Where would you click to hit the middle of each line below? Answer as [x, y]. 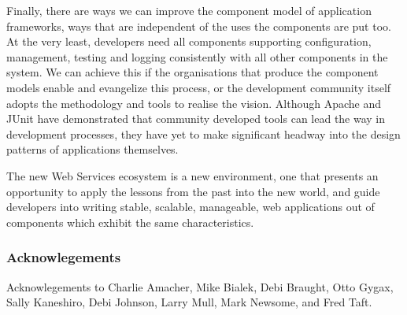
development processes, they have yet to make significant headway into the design [203, 133]
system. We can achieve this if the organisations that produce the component [192, 72]
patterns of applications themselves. [92, 149]
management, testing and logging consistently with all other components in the [197, 56]
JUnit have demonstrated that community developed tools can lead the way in [196, 119]
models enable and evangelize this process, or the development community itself [199, 87]
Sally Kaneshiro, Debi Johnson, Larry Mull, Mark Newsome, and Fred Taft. [189, 302]
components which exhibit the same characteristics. [130, 222]
